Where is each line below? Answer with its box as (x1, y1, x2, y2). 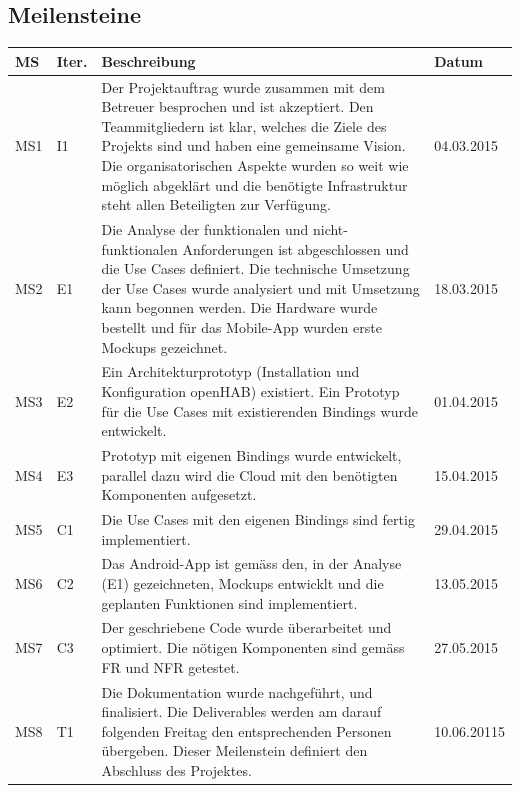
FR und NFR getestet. (101, 656, 240, 677)
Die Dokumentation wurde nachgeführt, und (101, 681, 373, 702)
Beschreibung (101, 50, 196, 71)
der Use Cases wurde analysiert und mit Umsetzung (101, 277, 420, 298)
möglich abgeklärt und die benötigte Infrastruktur (101, 174, 408, 195)
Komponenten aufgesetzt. (101, 484, 257, 505)
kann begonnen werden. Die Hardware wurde (101, 297, 378, 318)
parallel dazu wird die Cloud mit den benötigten (101, 464, 398, 485)
